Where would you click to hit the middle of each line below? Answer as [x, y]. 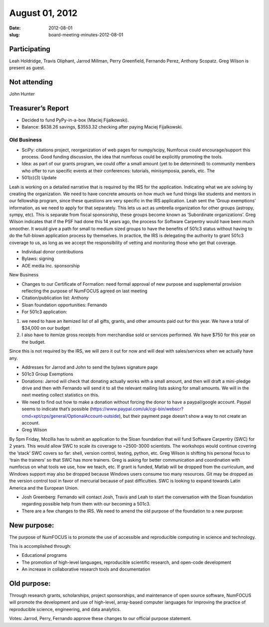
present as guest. [27, 68]
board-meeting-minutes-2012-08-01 [86, 34]
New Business [24, 275]
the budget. [34, 342]
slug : [14, 34]
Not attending [31, 82]
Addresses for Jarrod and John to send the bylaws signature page [90, 367]
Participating [30, 49]
